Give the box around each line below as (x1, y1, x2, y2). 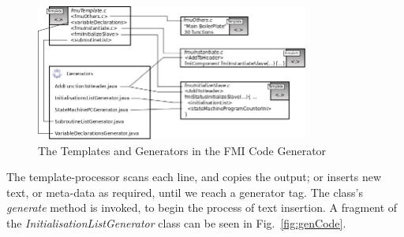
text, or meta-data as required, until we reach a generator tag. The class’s (6, 183, 363, 200)
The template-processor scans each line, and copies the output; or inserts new (6, 168, 382, 185)
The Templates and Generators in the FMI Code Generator (38, 142, 327, 158)
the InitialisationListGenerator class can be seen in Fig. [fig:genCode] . (6, 215, 346, 231)
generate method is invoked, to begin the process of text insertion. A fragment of (6, 199, 398, 216)
